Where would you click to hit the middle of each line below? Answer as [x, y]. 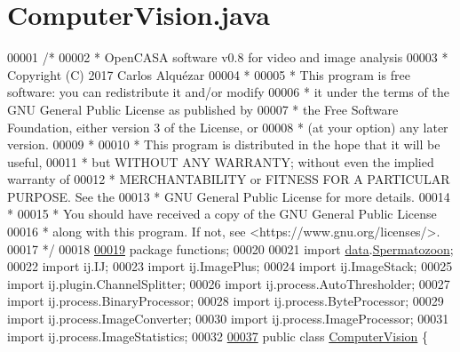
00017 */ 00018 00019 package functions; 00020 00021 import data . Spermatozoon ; [230, 248]
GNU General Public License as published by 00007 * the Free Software [203, 109]
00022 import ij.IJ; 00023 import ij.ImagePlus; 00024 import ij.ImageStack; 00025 [230, 266]
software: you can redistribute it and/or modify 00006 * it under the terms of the [228, 92]
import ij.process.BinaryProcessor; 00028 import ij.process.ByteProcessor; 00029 [226, 301]
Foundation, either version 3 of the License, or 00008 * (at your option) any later [228, 127]
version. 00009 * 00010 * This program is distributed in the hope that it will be [224, 144]
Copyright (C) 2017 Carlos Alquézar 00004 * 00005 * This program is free [209, 74]
